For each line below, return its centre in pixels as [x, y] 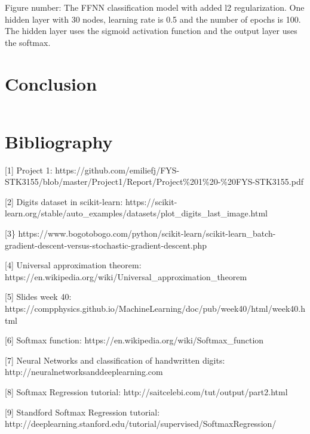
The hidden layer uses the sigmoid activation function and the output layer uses [151, 31]
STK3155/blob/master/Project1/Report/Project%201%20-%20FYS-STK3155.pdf [154, 182]
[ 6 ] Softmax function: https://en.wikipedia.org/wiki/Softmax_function [134, 340]
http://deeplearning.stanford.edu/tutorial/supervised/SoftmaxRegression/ [141, 424]
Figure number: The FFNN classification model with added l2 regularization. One [155, 7]
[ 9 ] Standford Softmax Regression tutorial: [82, 412]
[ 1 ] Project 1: [29, 170]
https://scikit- [151, 201]
